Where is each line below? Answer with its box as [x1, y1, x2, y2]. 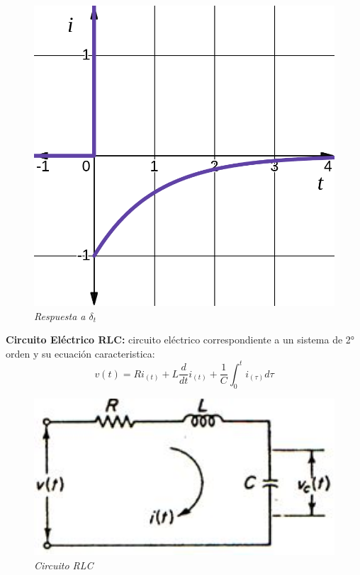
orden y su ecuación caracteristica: [6, 346, 155, 360]
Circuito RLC [34, 557, 94, 572]
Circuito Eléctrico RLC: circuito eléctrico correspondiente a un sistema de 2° [6, 332, 355, 347]
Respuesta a [34, 308, 86, 323]
